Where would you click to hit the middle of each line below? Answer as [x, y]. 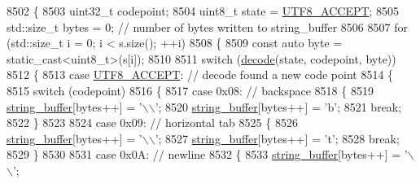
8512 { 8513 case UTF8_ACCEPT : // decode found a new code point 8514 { [200, 74]
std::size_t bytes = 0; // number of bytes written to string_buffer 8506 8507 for [207, 26]
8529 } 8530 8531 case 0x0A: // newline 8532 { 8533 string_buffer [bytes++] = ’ [207, 154]
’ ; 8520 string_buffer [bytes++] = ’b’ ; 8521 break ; [278, 106]
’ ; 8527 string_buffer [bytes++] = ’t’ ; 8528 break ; [277, 138]
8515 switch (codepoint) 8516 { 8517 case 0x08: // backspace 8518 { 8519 [190, 90]
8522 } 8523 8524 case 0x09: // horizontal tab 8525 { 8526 [152, 123]
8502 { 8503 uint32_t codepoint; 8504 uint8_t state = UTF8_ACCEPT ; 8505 [203, 11]
